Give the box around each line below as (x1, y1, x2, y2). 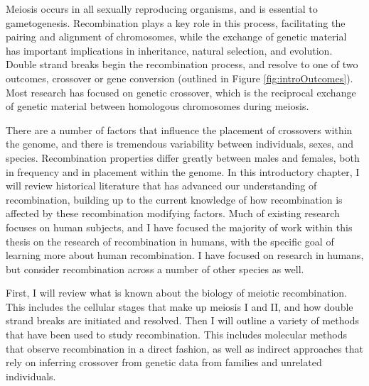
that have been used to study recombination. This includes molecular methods (6, 327, 347, 342)
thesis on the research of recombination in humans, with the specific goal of (6, 233, 334, 248)
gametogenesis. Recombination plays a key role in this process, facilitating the (6, 15, 346, 30)
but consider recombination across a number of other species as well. (6, 261, 304, 276)
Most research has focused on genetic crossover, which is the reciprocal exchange (6, 84, 356, 99)
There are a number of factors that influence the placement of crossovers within (6, 122, 353, 137)
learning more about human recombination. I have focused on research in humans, (6, 248, 364, 263)
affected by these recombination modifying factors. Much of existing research (6, 206, 340, 221)
